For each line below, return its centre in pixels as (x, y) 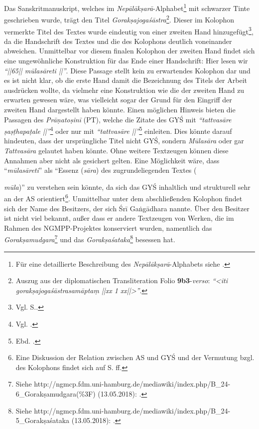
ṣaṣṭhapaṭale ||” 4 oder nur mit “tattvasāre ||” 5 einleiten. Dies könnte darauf (118, 130)
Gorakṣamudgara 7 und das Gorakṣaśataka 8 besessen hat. (90, 238)
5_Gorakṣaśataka (43, 420)
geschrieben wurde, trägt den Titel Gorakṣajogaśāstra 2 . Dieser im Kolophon (119, 19)
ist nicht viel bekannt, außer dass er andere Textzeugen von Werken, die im (119, 218)
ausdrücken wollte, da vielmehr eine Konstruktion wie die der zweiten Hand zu (124, 90)
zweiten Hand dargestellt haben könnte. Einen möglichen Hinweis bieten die (120, 109)
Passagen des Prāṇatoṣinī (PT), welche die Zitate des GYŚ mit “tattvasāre (118, 119)
